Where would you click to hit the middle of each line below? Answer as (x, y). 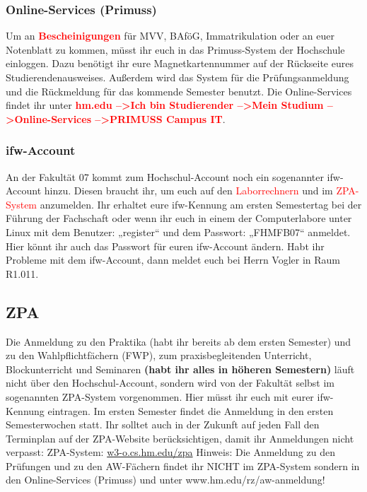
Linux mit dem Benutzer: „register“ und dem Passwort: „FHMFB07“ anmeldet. (178, 232)
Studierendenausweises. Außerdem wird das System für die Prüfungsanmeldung (177, 77)
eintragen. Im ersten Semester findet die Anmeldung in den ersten (191, 410)
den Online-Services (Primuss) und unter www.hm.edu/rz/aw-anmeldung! (165, 480)
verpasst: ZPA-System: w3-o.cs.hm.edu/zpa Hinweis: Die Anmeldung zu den (170, 452)
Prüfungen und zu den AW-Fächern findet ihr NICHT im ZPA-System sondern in (183, 465)
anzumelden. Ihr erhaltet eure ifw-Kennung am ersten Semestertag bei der (201, 204)
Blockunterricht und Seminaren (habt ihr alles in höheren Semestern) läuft (180, 369)
